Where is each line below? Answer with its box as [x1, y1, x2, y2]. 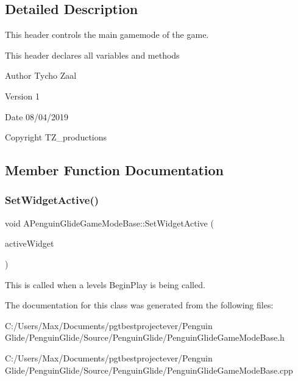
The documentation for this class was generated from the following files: [5, 299, 274, 311]
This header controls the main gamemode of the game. [5, 28, 209, 41]
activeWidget [5, 237, 54, 250]
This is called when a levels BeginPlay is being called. [5, 278, 205, 291]
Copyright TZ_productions [5, 131, 107, 143]
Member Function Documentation [5, 161, 224, 180]
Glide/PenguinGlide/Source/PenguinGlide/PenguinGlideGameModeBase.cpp [5, 363, 293, 376]
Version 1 [5, 89, 40, 102]
